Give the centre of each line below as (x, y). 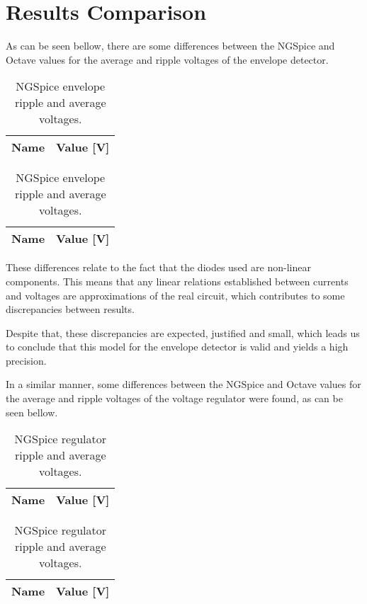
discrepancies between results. (70, 309)
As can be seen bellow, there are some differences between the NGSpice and (170, 46)
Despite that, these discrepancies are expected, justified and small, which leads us (183, 332)
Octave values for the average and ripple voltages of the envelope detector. (167, 59)
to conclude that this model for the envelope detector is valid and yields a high (177, 347)
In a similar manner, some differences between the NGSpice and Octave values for (183, 384)
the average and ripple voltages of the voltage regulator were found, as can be (174, 398)
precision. (26, 360)
